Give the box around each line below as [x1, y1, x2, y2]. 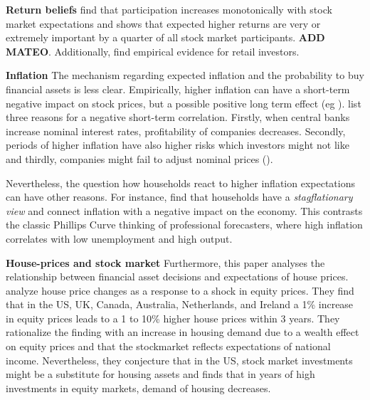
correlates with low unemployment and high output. [6, 231, 233, 246]
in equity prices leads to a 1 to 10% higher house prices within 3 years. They [6, 310, 340, 325]
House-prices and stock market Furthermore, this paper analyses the [6, 255, 325, 270]
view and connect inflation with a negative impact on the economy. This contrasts [6, 203, 363, 218]
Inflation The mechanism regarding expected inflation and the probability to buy [6, 68, 364, 83]
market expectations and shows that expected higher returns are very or [6, 16, 321, 31]
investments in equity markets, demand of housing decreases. [6, 380, 271, 395]
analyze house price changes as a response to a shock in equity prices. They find [6, 283, 354, 298]
